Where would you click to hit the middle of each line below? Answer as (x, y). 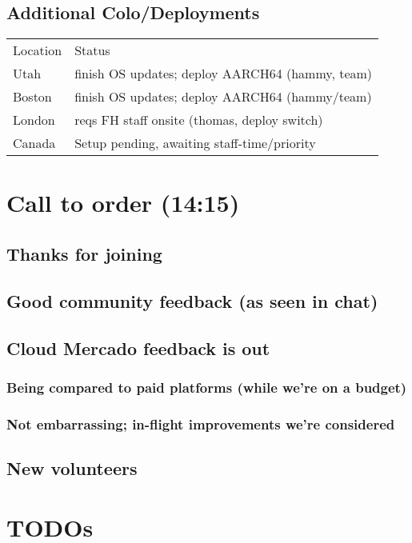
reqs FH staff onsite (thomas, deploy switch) (199, 120)
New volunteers (72, 468)
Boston (32, 97)
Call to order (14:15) (123, 203)
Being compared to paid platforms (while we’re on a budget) (207, 387)
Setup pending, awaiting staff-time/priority (195, 143)
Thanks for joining (84, 253)
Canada (34, 143)
